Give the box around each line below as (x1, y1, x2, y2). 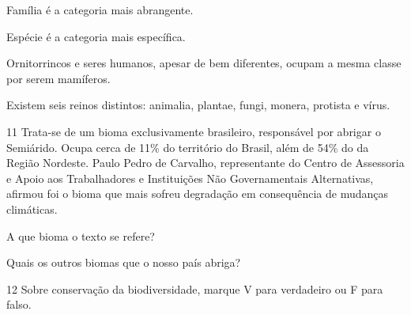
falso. (6, 296, 32, 313)
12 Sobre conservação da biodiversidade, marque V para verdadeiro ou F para (6, 280, 383, 297)
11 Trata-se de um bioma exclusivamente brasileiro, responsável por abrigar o (6, 123, 381, 139)
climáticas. (6, 200, 58, 217)
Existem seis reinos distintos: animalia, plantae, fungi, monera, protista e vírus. (6, 97, 390, 113)
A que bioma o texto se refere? (6, 227, 155, 244)
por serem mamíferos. (6, 70, 111, 86)
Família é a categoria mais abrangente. (6, 2, 194, 17)
